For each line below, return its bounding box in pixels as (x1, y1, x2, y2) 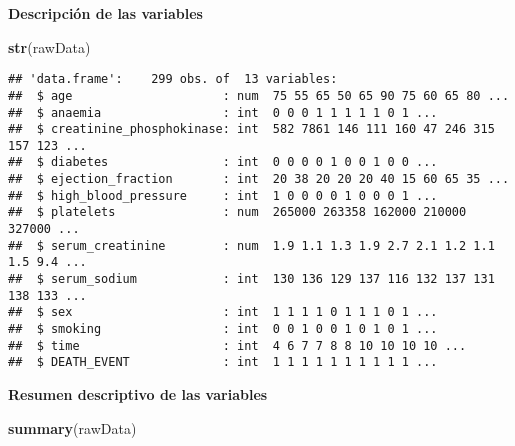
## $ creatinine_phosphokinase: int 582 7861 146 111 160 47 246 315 (8, 122, 495, 137)
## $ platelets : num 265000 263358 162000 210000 (8, 205, 467, 220)
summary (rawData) (8, 417, 137, 438)
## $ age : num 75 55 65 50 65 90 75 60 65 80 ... (8, 88, 510, 103)
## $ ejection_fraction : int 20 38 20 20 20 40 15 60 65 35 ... (8, 172, 510, 187)
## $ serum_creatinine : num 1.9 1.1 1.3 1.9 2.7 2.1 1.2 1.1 (8, 238, 495, 253)
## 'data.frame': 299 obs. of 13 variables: (8, 72, 338, 87)
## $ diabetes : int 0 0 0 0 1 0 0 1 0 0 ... (8, 155, 438, 170)
